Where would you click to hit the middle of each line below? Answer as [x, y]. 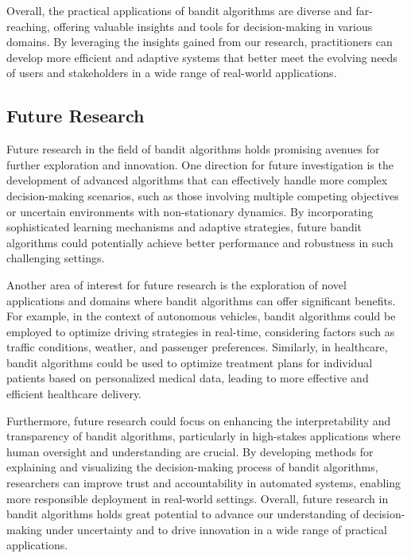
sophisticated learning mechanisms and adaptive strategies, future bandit [184, 227]
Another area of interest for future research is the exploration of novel [176, 284]
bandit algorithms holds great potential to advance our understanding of [183, 514]
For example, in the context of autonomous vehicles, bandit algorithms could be [201, 316]
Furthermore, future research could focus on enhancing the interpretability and [199, 420]
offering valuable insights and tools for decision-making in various [213, 26]
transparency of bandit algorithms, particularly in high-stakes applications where [204, 436]
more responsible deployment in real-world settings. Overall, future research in [198, 498]
